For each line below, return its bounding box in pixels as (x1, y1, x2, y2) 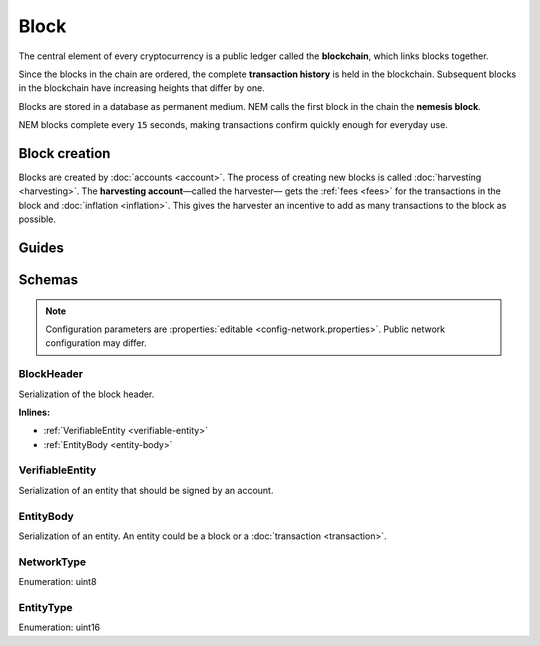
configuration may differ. (45, 337, 147, 349)
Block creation (18, 145, 111, 162)
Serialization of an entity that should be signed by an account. (18, 484, 274, 496)
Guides (18, 240, 65, 256)
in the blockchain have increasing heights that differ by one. (18, 82, 265, 94)
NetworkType (18, 555, 87, 569)
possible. (18, 213, 57, 225)
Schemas (18, 271, 79, 289)
